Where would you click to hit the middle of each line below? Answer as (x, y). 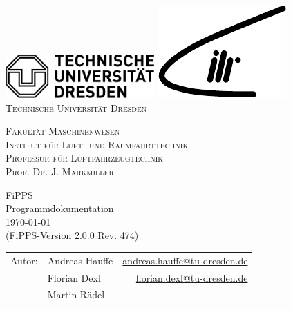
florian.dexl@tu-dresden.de (192, 277)
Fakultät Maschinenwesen (63, 131)
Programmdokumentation (60, 208)
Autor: (24, 260)
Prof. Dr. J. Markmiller (60, 171)
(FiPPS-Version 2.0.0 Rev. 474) (72, 235)
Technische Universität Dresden (76, 107)
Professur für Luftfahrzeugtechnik (85, 158)
